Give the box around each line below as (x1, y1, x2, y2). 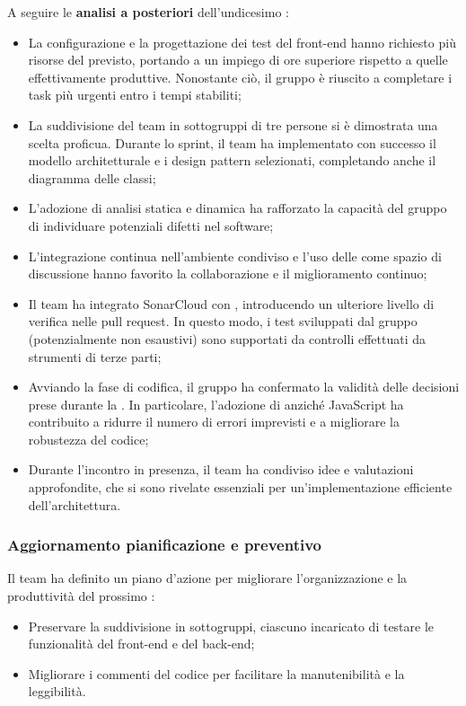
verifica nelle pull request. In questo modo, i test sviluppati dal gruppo (28, 312, 418, 331)
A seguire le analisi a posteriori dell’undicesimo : (7, 3, 289, 21)
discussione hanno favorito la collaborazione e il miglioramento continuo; (28, 264, 427, 283)
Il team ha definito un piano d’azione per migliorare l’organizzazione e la (7, 569, 408, 587)
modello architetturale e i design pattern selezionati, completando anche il (28, 151, 436, 170)
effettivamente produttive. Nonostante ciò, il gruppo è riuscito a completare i (28, 67, 453, 86)
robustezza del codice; (28, 429, 149, 448)
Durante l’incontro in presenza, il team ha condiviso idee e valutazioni (28, 460, 414, 479)
